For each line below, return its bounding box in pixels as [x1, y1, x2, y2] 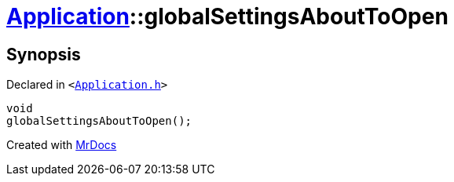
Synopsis [6, 44, 81, 64]
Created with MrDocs [6, 138, 117, 152]
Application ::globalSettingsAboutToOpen [6, 3, 449, 30]
